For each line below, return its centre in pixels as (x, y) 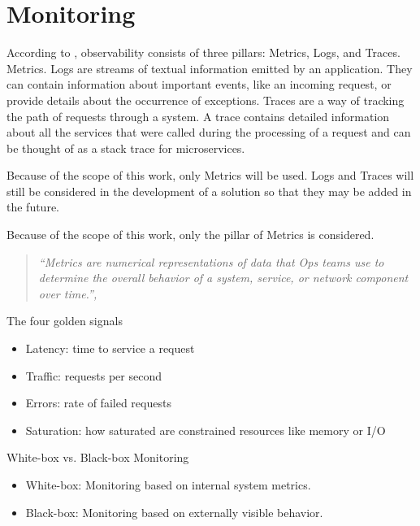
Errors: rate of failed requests (98, 403)
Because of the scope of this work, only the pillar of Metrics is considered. (191, 235)
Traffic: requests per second (93, 375)
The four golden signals (65, 321)
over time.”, (68, 293)
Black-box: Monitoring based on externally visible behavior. (174, 512)
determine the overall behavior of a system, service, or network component (223, 278)
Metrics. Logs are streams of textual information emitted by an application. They (210, 68)
